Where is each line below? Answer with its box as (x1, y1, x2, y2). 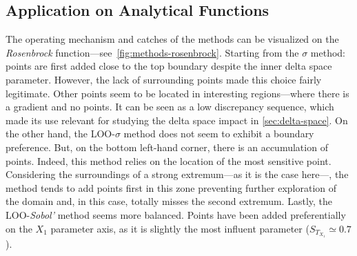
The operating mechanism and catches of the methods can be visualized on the (6, 32, 339, 46)
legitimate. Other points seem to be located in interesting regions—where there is (6, 86, 349, 100)
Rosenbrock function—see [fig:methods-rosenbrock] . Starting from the (6, 45, 299, 59)
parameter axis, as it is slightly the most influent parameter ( (50, 221, 309, 235)
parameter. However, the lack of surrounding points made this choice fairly (6, 72, 322, 86)
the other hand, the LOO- (6, 126, 115, 141)
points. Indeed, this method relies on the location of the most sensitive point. (6, 153, 331, 168)
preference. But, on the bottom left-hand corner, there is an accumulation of (6, 139, 328, 154)
